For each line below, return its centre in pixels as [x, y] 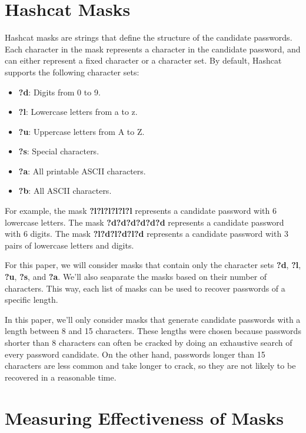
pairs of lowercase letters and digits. [69, 245]
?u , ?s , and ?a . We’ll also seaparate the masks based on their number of [136, 277]
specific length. [31, 300]
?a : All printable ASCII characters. [82, 171]
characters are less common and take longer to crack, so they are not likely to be [150, 366]
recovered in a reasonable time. [61, 377]
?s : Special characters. [59, 151]
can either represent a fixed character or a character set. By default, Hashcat [143, 60]
